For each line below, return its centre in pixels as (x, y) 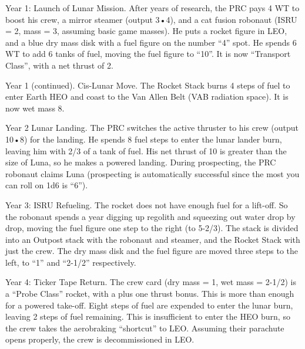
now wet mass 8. (35, 108)
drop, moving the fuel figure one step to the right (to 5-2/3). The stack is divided (152, 228)
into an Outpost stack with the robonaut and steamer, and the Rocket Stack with (153, 239)
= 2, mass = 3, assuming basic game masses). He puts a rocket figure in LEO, (146, 31)
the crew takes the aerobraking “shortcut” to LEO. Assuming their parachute (145, 328)
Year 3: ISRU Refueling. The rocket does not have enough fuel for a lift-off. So (147, 204)
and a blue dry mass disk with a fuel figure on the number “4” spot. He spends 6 (151, 42)
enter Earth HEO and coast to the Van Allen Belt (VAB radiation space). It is (147, 96)
